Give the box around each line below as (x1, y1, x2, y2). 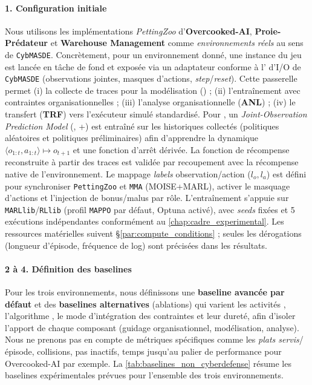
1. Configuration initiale (5, 1, 107, 14)
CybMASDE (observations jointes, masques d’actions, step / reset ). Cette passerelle (5, 72, 297, 85)
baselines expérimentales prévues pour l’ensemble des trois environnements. (5, 369, 284, 381)
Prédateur (5, 36, 48, 49)
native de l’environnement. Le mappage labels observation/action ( (5, 167, 251, 180)
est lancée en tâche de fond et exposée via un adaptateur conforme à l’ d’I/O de (5, 60, 301, 73)
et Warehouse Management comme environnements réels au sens (50, 36, 304, 49)
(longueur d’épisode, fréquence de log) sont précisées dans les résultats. (5, 239, 267, 251)
